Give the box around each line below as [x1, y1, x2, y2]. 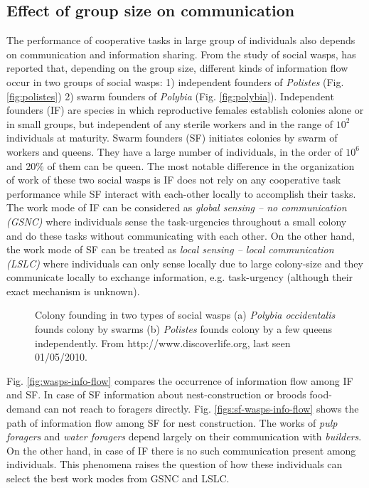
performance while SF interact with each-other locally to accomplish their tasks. [6, 186, 356, 201]
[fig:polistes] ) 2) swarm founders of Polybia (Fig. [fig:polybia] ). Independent [6, 88, 334, 103]
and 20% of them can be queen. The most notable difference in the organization [6, 158, 355, 173]
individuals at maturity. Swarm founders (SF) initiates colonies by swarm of [6, 130, 338, 145]
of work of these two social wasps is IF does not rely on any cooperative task [6, 172, 341, 187]
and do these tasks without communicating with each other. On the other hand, [6, 228, 355, 243]
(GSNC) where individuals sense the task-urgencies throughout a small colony [6, 213, 347, 228]
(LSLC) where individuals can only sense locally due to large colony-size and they [6, 255, 363, 270]
